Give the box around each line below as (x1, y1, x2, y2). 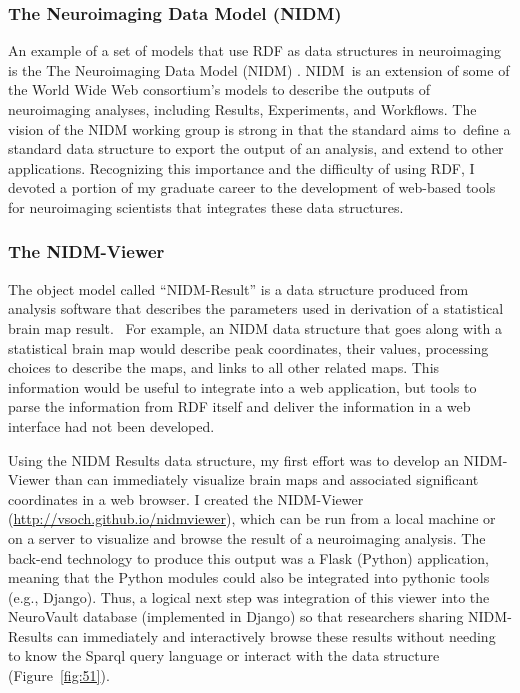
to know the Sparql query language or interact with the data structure (8, 645, 440, 666)
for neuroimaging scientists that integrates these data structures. (8, 196, 404, 217)
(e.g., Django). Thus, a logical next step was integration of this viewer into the (8, 586, 490, 607)
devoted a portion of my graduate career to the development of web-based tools (8, 177, 496, 198)
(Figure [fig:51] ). (8, 665, 110, 686)
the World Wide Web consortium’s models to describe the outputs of (8, 79, 431, 100)
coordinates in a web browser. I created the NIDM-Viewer (8, 488, 364, 509)
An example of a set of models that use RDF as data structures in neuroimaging (8, 40, 502, 61)
